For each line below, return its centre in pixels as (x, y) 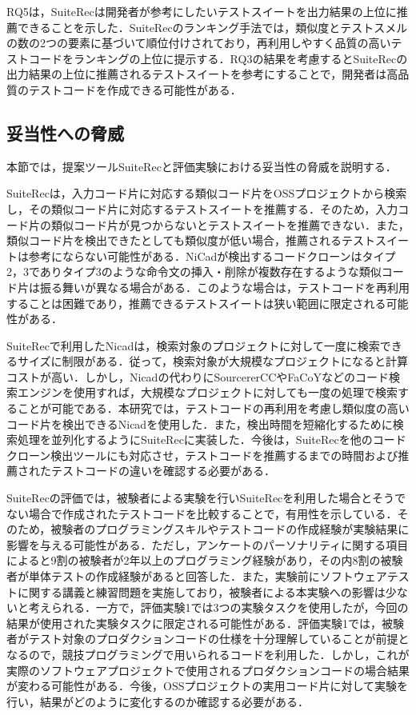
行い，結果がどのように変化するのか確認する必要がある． (158, 701)
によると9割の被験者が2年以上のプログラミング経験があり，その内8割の (194, 560)
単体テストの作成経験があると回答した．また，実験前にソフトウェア (208, 576)
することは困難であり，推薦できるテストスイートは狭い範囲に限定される (196, 303)
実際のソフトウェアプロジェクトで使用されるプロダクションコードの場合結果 (208, 670)
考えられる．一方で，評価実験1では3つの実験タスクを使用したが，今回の (218, 607)
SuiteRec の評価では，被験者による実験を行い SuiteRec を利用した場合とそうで (206, 498)
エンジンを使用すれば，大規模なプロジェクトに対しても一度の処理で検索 (207, 392)
